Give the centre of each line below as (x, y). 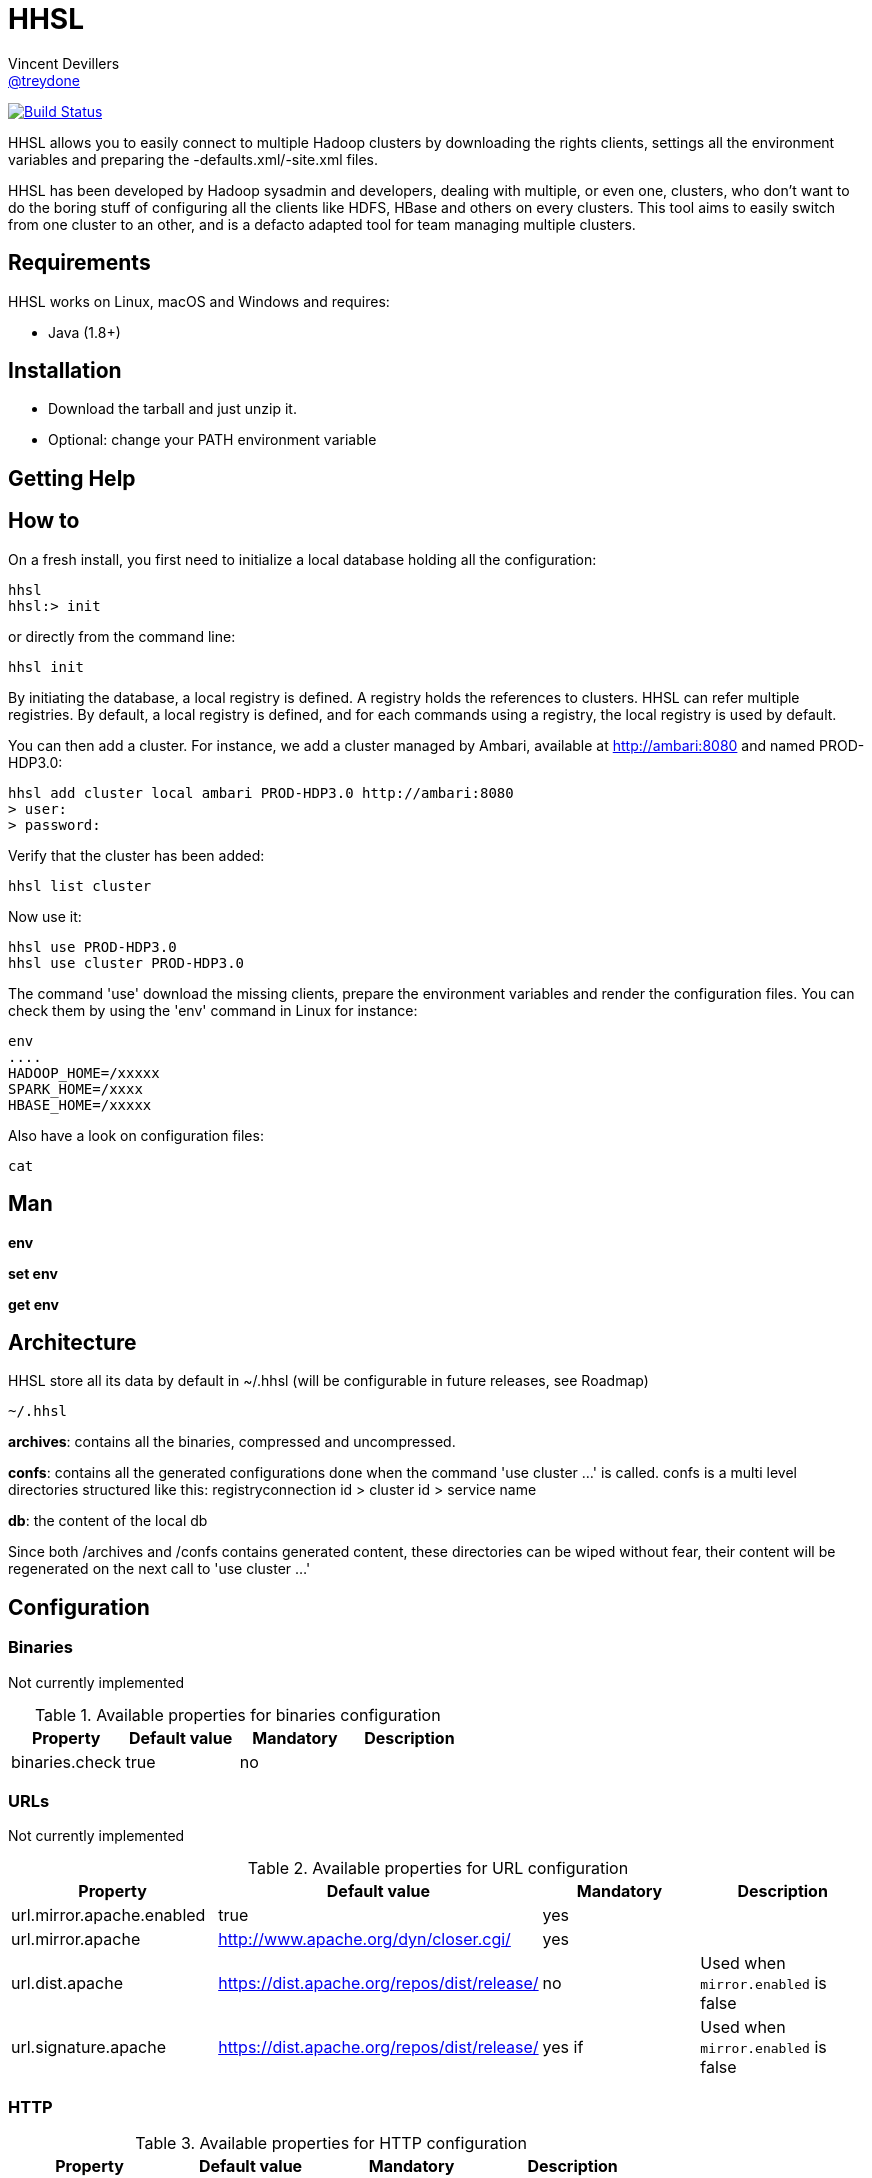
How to (44, 521)
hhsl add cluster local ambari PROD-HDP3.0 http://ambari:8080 (261, 792)
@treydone (44, 80)
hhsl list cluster (80, 885)
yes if (563, 2047)
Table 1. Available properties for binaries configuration (237, 1714)
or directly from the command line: (122, 636)
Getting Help (72, 478)
